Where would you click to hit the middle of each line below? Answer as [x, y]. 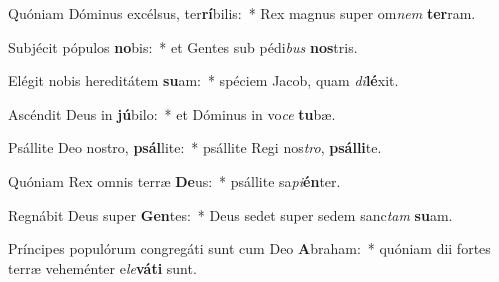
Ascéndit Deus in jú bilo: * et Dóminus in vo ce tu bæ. [172, 113]
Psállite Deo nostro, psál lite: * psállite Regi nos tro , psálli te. [195, 147]
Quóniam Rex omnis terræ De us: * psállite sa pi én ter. [174, 180]
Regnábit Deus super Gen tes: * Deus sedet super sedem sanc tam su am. [230, 214]
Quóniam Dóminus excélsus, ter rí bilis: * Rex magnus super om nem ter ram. [242, 13]
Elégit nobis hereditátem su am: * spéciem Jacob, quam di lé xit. [203, 80]
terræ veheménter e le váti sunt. [102, 267]
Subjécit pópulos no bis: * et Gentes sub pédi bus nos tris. [183, 46]
